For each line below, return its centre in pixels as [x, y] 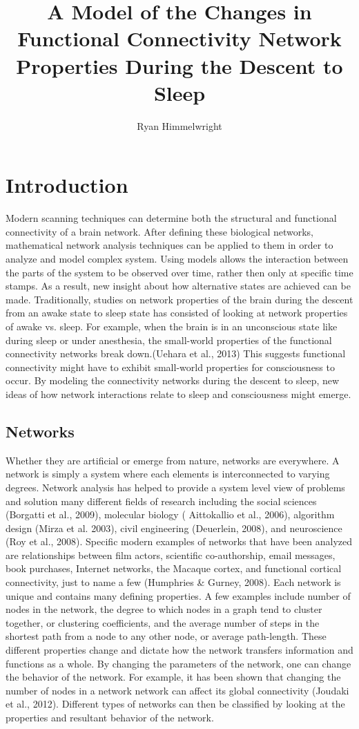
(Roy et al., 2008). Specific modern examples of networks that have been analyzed [179, 541]
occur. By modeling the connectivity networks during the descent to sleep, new [173, 380]
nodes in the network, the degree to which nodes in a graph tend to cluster [164, 609]
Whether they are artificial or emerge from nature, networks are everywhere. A [173, 460]
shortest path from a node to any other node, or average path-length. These [166, 636]
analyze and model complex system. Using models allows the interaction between [177, 258]
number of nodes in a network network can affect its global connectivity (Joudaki [177, 690]
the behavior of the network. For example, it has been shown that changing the [173, 677]
